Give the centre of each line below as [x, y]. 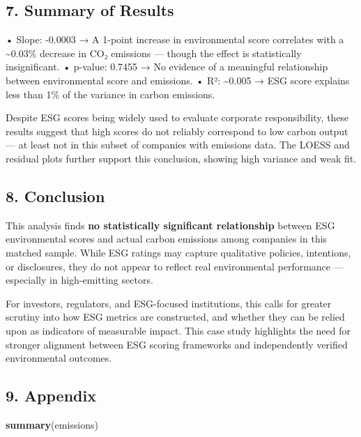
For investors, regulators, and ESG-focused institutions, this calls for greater [169, 303]
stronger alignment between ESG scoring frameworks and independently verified [177, 344]
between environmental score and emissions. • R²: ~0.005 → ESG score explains [178, 80]
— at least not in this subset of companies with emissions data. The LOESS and [178, 145]
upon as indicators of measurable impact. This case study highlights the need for [178, 330]
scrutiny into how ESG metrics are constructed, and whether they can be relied [175, 317]
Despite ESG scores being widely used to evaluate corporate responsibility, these [177, 117]
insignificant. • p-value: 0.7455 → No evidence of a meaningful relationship [167, 67]
